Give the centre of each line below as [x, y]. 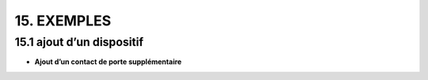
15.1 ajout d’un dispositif [79, 42]
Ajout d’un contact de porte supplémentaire [108, 62]
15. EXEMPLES [63, 21]
